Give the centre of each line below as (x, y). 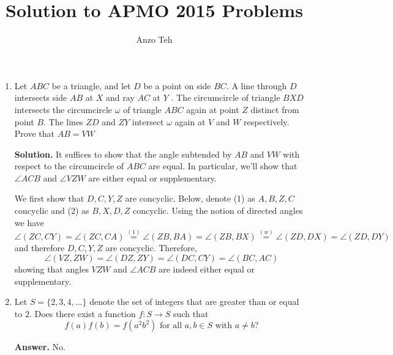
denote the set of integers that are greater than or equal (194, 302)
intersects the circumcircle (63, 109)
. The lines (63, 121)
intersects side (41, 97)
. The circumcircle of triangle (226, 97)
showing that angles (51, 269)
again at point (213, 109)
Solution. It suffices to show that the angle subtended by (123, 154)
